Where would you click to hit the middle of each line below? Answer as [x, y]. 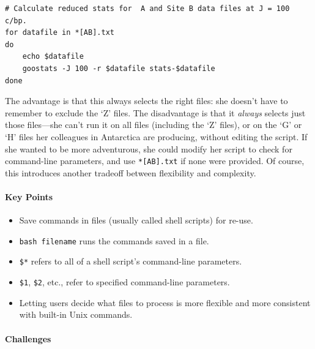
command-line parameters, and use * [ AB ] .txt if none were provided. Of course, [155, 161]
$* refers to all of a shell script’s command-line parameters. [131, 261]
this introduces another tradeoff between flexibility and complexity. [131, 172]
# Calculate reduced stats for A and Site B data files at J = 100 [147, 9]
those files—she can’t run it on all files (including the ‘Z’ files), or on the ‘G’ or [154, 125]
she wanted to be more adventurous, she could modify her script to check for [149, 148]
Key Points [29, 196]
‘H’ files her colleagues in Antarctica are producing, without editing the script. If [156, 136]
